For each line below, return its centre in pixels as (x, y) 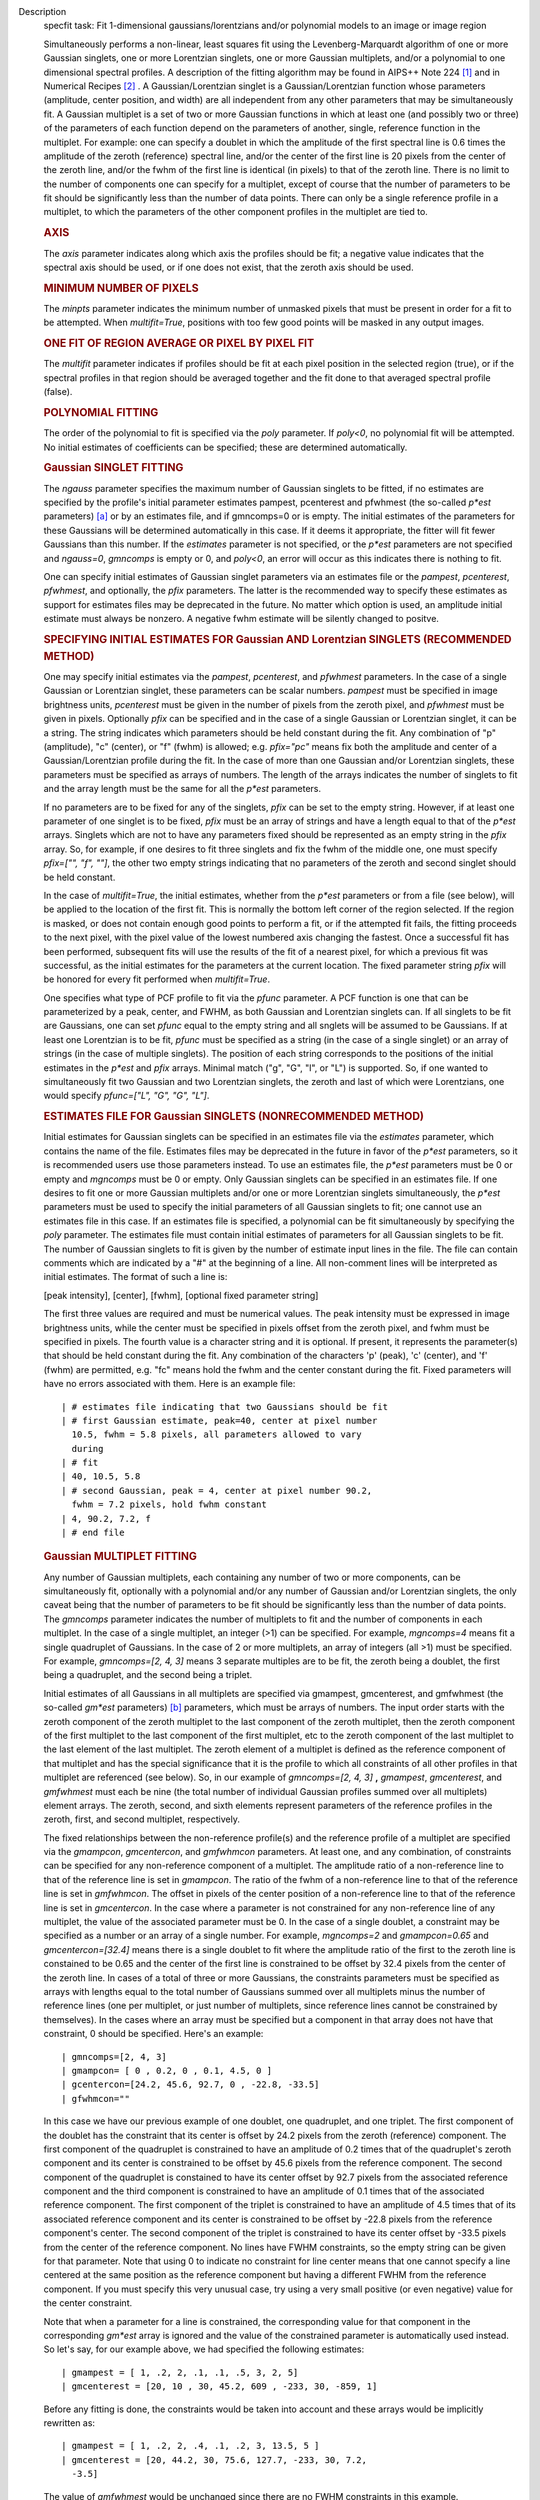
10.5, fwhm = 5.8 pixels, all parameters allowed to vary (216, 1434)
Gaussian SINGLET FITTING (113, 468)
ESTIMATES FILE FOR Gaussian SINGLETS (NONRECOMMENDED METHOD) (234, 1117)
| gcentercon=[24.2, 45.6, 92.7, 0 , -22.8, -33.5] (190, 2084)
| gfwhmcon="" (95, 2098)
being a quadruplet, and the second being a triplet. (148, 1675)
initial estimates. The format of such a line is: (135, 1277)
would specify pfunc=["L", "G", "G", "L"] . (126, 1096)
